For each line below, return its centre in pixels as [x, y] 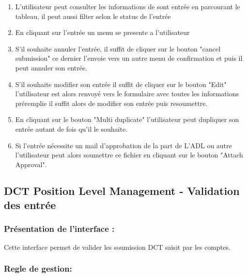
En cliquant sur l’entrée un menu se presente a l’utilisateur [102, 32]
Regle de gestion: [38, 268]
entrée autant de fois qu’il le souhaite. [71, 129]
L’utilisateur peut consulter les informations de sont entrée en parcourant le [128, 6]
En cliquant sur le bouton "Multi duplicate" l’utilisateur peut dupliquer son [127, 119]
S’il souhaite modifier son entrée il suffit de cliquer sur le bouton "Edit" [121, 84]
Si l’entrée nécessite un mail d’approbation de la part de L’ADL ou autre [123, 145]
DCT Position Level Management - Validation [122, 190]
